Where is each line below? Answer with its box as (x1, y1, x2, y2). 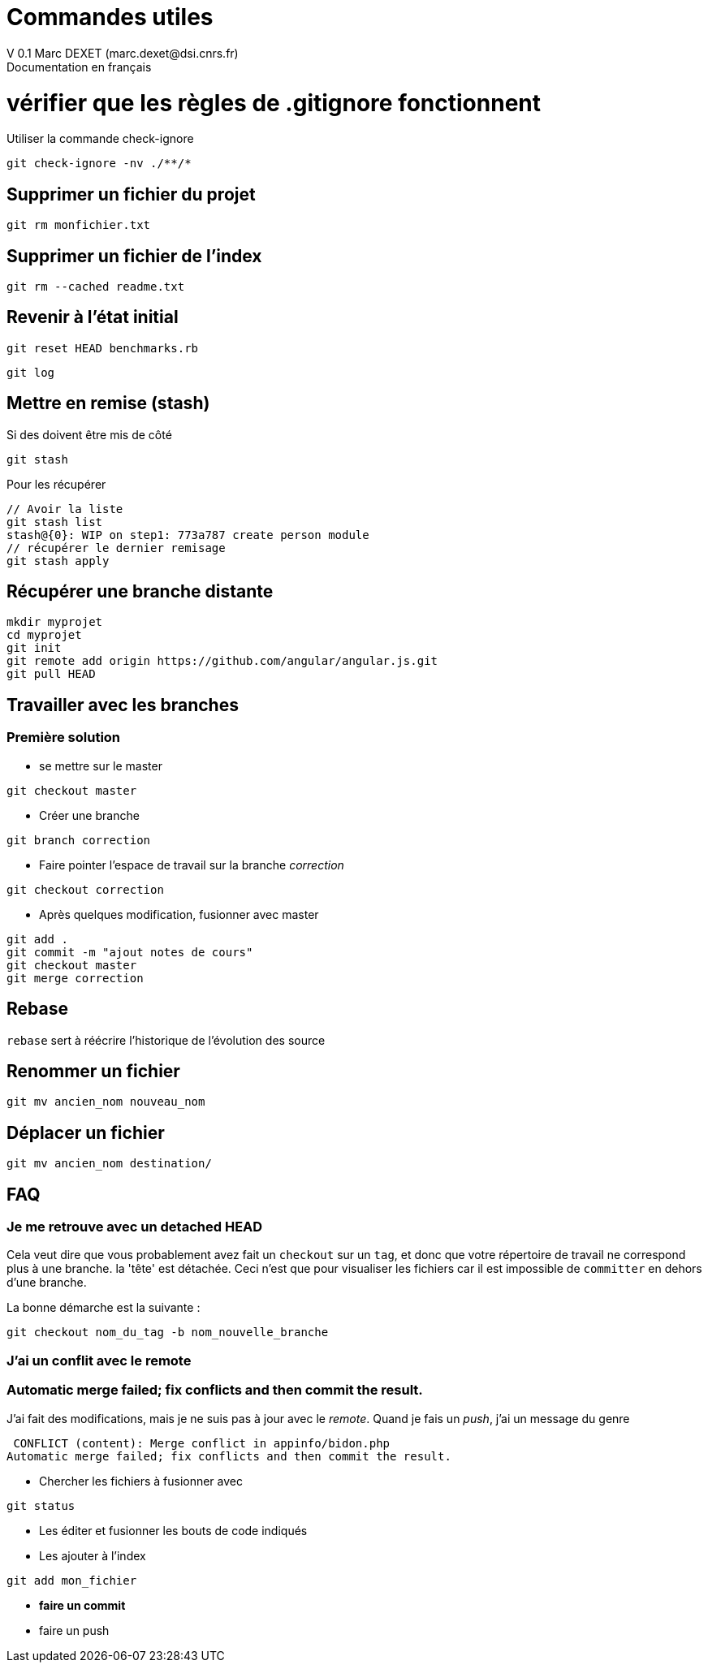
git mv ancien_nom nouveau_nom (6, 1095, 205, 1109)
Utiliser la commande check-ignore (6, 132, 194, 146)
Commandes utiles (6, 3, 214, 31)
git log (6, 365, 55, 379)
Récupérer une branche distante (6, 581, 274, 602)
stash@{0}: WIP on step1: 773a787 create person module (6, 528, 369, 541)
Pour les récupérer (6, 477, 106, 491)
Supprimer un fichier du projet (6, 183, 256, 205)
